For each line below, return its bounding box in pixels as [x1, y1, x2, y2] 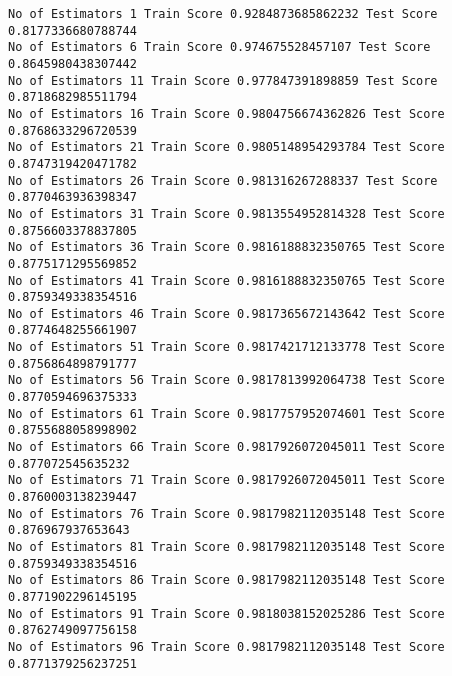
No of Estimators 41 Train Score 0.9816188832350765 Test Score [8, 273, 445, 288]
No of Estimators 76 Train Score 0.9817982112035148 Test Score [8, 506, 445, 521]
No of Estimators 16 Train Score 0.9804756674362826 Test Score [8, 106, 445, 121]
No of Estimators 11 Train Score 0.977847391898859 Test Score [8, 73, 438, 88]
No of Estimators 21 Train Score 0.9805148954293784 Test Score [8, 140, 445, 155]
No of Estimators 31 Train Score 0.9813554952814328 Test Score [8, 206, 445, 221]
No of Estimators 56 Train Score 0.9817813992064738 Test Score [8, 373, 445, 388]
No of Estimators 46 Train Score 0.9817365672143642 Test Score [8, 306, 445, 321]
